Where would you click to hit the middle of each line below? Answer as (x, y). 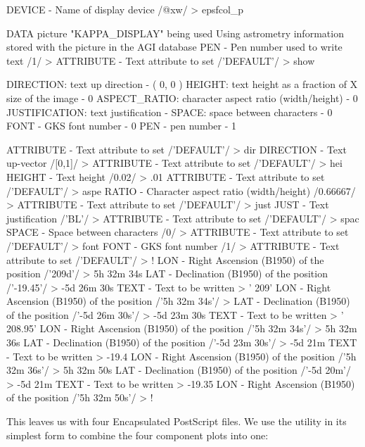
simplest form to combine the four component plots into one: (137, 435)
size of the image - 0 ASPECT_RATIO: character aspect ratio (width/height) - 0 (182, 97)
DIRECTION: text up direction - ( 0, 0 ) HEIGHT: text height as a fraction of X (182, 84)
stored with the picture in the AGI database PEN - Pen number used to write (174, 47)
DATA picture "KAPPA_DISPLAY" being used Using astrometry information (175, 33)
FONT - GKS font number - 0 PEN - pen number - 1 (122, 126)
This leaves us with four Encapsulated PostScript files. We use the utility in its (177, 421)
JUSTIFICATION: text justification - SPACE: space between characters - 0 (169, 112)
